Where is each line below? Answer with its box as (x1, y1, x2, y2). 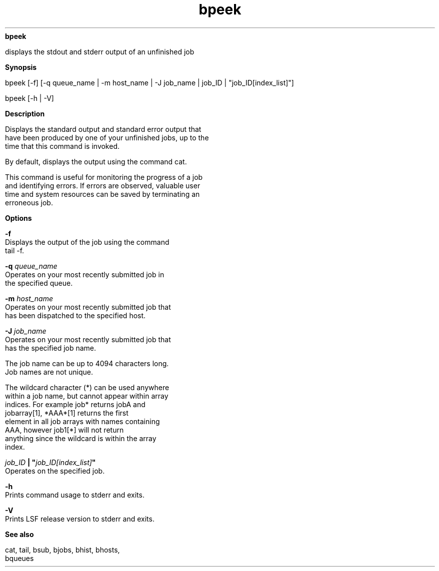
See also (5, 530, 34, 539)
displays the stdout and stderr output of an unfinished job (5, 47, 194, 56)
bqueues (5, 554, 34, 563)
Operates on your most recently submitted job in (5, 270, 164, 279)
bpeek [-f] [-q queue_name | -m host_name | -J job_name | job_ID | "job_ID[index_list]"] (5, 78, 294, 87)
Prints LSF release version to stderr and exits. (5, 514, 154, 523)
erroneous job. (5, 198, 53, 207)
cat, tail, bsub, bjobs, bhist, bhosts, (5, 545, 120, 554)
